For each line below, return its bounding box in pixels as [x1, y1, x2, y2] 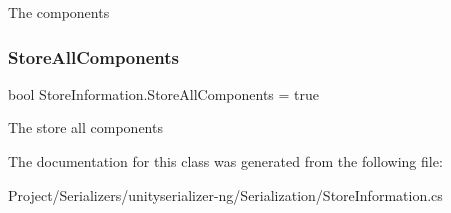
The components [8, 2, 110, 22]
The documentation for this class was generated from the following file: [8, 151, 443, 171]
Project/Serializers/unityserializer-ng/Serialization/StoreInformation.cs [8, 184, 443, 205]
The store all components [8, 117, 163, 138]
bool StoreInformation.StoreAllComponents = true [8, 83, 320, 104]
